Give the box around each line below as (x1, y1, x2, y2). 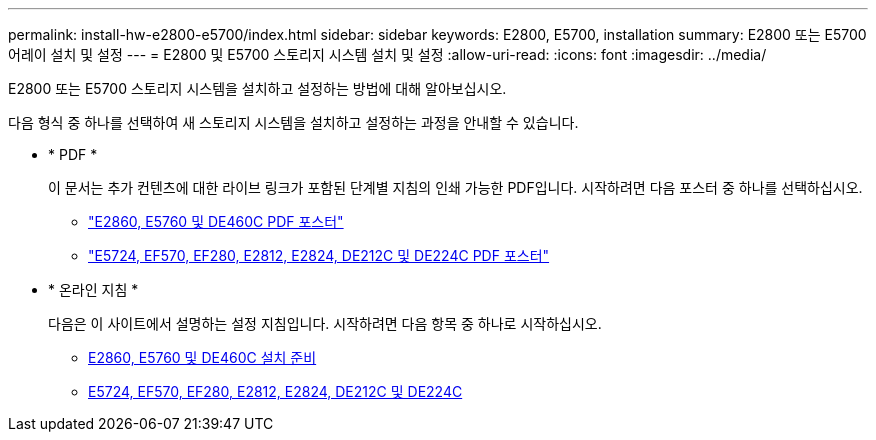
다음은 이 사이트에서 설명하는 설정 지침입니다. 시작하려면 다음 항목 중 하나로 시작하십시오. (48, 315, 602, 332)
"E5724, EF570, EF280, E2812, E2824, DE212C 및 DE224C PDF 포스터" (88, 247, 550, 264)
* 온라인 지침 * (48, 281, 139, 298)
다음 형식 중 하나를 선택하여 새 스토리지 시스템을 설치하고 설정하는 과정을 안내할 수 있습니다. (8, 114, 579, 131)
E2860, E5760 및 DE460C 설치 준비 (88, 349, 317, 366)
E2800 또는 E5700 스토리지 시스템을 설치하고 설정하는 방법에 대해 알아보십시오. (8, 80, 507, 97)
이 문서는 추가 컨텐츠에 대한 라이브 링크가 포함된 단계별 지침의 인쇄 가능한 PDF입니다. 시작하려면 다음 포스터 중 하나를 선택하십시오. (48, 179, 863, 196)
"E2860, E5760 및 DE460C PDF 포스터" (88, 213, 344, 230)
